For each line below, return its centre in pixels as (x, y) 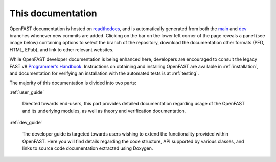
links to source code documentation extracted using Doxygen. (88, 148)
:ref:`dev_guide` (26, 122)
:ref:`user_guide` (27, 92)
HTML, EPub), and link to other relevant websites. (62, 50)
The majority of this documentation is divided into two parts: (73, 83)
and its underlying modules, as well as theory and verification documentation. (104, 111)
